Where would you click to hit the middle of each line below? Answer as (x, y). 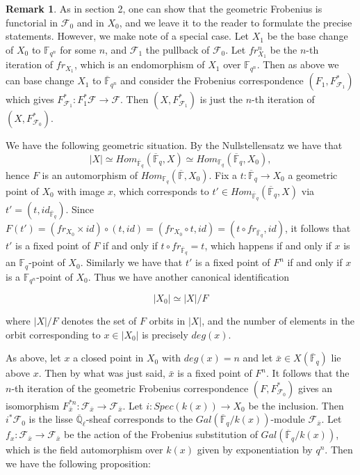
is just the (221, 99)
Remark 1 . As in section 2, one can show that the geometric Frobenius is (164, 8)
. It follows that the (308, 373)
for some (78, 49)
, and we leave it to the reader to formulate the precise (236, 22)
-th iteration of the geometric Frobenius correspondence (130, 388)
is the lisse (51, 419)
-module (288, 419)
